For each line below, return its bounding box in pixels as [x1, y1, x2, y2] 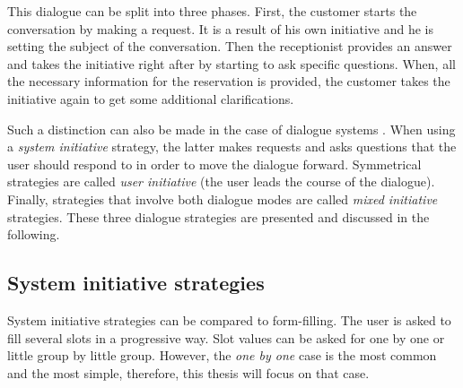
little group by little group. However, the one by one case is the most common [7, 346, 437, 365]
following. [7, 225, 60, 244]
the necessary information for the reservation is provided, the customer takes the [7, 72, 450, 91]
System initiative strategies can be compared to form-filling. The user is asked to [7, 310, 451, 329]
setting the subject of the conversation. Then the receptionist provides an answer [7, 37, 452, 56]
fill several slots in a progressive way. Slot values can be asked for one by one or [7, 328, 445, 347]
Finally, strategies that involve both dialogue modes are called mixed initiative [7, 189, 438, 208]
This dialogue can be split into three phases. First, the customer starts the [7, 2, 417, 20]
